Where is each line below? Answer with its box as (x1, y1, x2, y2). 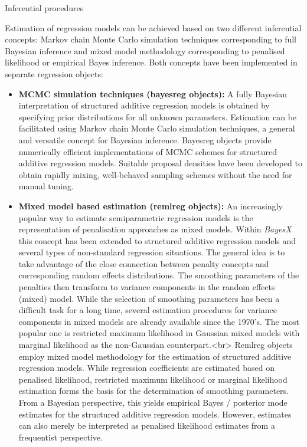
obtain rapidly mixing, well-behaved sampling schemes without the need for (18, 168, 292, 180)
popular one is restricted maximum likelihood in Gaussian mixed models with (18, 327, 300, 339)
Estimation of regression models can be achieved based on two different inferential (5, 21, 302, 34)
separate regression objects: (5, 67, 103, 80)
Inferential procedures (5, 2, 84, 14)
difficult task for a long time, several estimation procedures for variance (18, 304, 277, 316)
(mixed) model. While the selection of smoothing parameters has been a (18, 292, 280, 304)
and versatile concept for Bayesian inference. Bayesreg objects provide (18, 133, 272, 146)
